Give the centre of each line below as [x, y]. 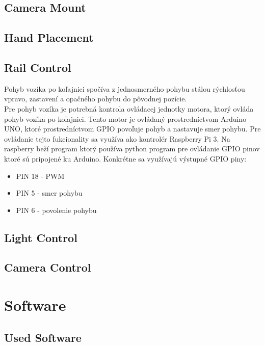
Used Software [43, 337]
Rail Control [38, 67]
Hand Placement [49, 37]
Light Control [41, 237]
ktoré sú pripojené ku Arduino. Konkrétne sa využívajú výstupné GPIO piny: [125, 158]
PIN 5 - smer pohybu [49, 193]
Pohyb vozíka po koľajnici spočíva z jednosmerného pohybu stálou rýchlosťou [125, 88]
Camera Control [48, 267]
